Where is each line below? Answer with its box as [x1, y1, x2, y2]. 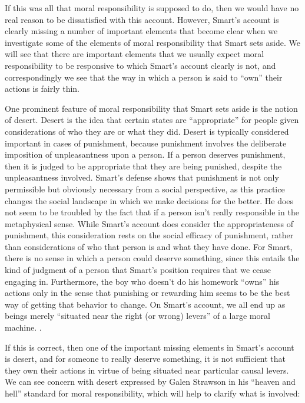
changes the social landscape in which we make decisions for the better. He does [5, 194, 294, 207]
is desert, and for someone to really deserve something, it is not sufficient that [5, 352, 286, 365]
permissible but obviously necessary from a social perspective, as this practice [5, 182, 285, 195]
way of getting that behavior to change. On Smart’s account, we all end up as [5, 298, 286, 310]
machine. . [5, 321, 42, 334]
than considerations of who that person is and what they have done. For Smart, [5, 240, 293, 252]
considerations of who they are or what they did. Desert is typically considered [5, 125, 289, 137]
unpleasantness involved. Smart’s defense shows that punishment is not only [5, 171, 279, 184]
